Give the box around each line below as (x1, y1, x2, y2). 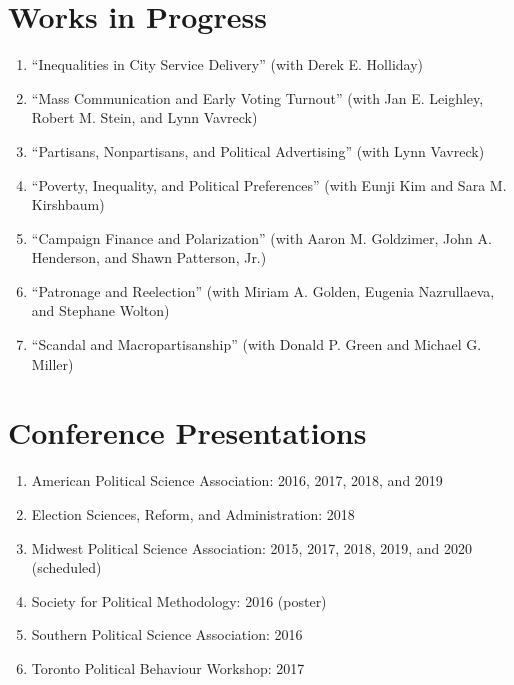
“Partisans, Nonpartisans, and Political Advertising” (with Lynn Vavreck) (31, 140, 485, 161)
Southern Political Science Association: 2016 (31, 624, 303, 645)
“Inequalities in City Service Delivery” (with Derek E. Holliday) (31, 54, 424, 75)
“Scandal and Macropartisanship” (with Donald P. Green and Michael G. (31, 334, 482, 355)
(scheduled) (31, 557, 102, 578)
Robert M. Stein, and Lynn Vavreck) (31, 107, 258, 128)
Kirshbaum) (31, 194, 105, 215)
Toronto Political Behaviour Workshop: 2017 (31, 657, 305, 678)
